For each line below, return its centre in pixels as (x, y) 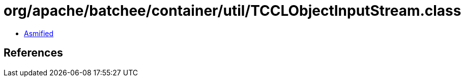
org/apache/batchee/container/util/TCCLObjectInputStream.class (232, 11)
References (33, 53)
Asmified (39, 33)
